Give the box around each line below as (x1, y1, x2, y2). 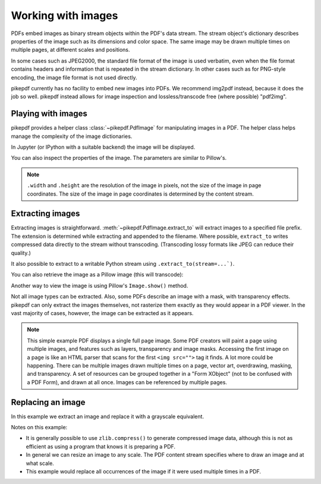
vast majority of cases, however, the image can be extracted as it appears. (11, 309, 194, 316)
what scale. (26, 460, 55, 467)
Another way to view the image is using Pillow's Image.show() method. (11, 282, 188, 289)
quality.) (11, 249, 31, 256)
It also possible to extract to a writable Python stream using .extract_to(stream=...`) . (11, 260, 235, 267)
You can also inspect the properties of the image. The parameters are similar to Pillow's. (11, 155, 227, 162)
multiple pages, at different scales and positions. (11, 46, 130, 54)
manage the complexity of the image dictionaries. (11, 133, 133, 140)
